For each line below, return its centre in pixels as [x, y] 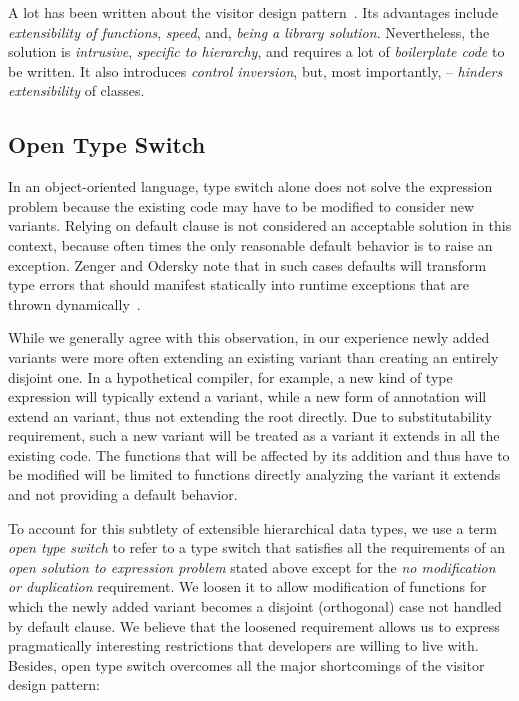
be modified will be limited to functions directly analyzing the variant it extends [254, 474]
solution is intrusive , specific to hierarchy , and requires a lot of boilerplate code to [256, 51]
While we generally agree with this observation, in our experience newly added [249, 337]
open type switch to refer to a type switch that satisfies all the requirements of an [256, 547]
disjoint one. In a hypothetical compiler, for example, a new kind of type [230, 376]
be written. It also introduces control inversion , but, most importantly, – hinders [255, 70]
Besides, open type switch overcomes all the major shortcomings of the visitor [246, 664]
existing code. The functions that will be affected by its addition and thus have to [259, 454]
